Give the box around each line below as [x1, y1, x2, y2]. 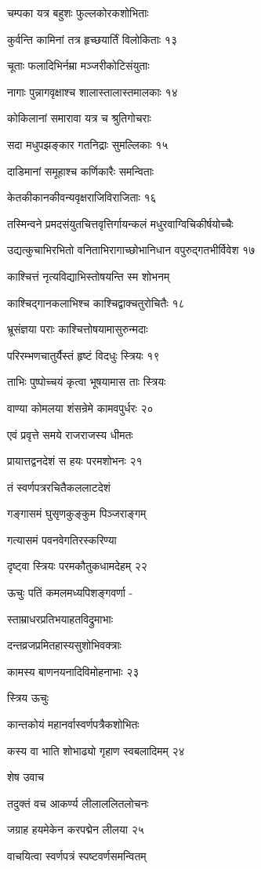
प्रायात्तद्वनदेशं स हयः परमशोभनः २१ [7, 453, 143, 469]
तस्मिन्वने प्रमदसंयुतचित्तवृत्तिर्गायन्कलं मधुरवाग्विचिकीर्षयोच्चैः [7, 215, 234, 231]
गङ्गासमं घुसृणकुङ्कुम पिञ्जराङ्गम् [7, 505, 147, 522]
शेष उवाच [7, 769, 45, 785]
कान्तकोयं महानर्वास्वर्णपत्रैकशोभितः [7, 716, 140, 733]
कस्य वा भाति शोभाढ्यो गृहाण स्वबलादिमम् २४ [7, 742, 185, 758]
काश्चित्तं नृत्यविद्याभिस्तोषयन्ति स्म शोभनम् [7, 267, 170, 284]
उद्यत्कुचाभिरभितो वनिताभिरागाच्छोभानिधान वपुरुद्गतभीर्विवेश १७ [7, 242, 256, 258]
